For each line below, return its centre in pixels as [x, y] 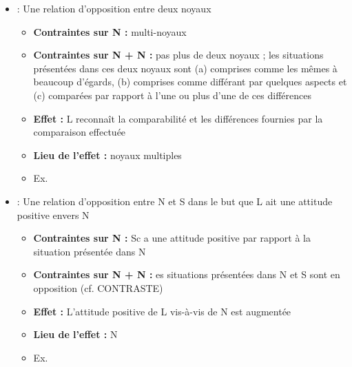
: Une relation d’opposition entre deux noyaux [114, 8]
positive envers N [53, 214]
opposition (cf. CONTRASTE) [98, 287]
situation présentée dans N [90, 251]
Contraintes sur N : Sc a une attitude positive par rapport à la [172, 238]
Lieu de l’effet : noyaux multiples [107, 155]
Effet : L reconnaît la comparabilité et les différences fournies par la [178, 118]
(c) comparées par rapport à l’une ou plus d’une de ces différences [172, 95]
